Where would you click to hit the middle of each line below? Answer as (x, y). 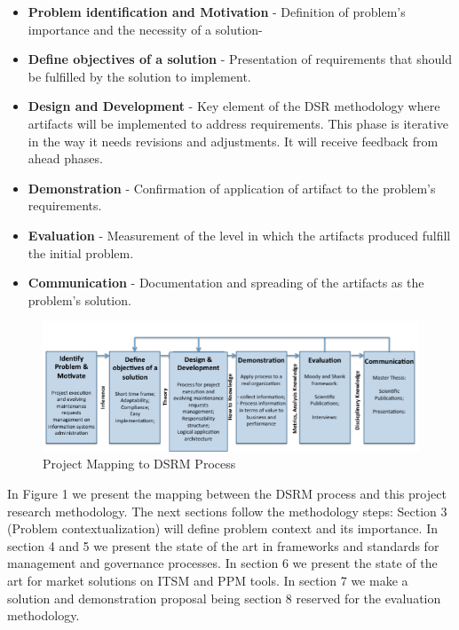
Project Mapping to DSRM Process (139, 464)
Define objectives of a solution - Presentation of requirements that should (240, 59)
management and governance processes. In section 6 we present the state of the (222, 563)
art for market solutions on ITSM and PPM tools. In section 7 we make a (208, 581)
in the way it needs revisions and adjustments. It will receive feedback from (233, 141)
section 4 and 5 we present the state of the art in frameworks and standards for (223, 545)
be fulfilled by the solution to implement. (139, 76)
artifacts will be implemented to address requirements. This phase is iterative (238, 123)
